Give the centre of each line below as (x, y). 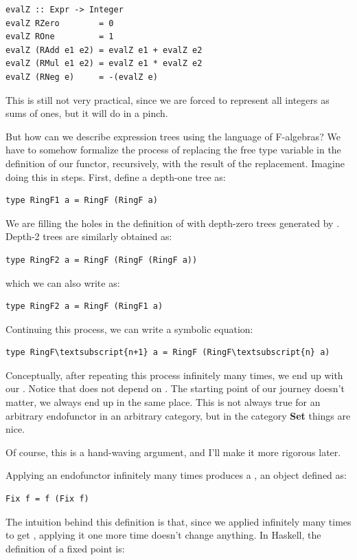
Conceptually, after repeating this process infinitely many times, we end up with (174, 375)
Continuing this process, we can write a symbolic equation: (129, 329)
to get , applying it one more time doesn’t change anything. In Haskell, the (163, 535)
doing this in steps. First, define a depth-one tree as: (116, 176)
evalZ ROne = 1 (60, 37)
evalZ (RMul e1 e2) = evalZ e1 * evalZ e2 (104, 64)
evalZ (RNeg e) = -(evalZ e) (82, 77)
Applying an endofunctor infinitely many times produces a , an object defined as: (176, 475)
